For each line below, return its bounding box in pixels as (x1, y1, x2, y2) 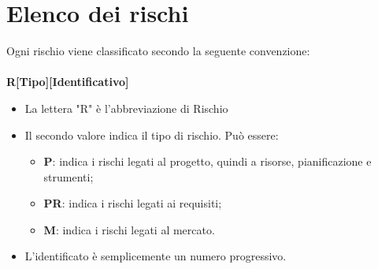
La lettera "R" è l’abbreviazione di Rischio (24, 99, 228, 116)
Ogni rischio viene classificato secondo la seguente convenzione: (6, 43, 310, 59)
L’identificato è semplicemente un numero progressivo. (24, 248, 287, 264)
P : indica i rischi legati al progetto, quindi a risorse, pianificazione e (43, 153, 372, 170)
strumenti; (43, 168, 94, 185)
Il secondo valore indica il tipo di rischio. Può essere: (24, 126, 279, 143)
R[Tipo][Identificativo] (6, 73, 129, 90)
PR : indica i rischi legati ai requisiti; (43, 195, 222, 211)
